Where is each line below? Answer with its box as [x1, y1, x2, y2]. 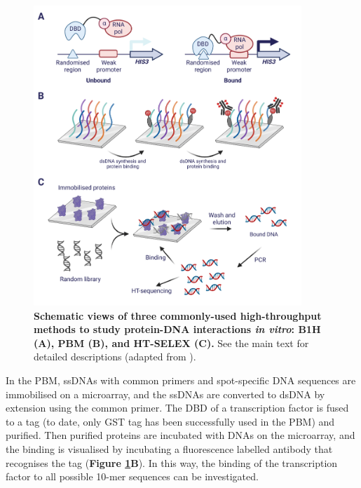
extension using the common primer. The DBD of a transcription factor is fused [6, 400, 349, 415]
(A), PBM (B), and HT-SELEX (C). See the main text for [34, 335, 309, 350]
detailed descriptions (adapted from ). [34, 349, 196, 364]
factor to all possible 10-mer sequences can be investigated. [6, 469, 259, 484]
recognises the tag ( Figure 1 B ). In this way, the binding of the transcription [6, 455, 338, 470]
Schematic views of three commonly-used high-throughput [34, 308, 322, 323]
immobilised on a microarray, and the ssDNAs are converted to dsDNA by [6, 386, 325, 401]
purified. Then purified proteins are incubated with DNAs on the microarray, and [6, 428, 355, 442]
